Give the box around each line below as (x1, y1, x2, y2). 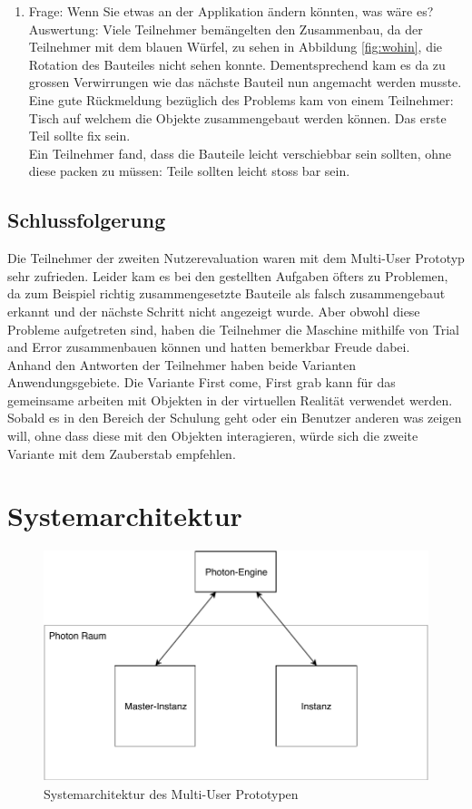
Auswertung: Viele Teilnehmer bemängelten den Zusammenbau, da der (28, 19, 423, 38)
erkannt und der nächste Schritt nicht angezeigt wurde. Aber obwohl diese (7, 301, 420, 320)
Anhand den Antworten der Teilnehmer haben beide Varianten (7, 355, 357, 374)
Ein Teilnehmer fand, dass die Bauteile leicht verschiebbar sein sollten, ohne (28, 143, 452, 162)
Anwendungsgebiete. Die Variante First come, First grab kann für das (7, 373, 396, 392)
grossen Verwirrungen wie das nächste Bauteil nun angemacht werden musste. (28, 73, 462, 92)
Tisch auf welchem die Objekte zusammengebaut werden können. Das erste (28, 108, 447, 127)
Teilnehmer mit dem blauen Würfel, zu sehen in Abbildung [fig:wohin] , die (28, 37, 443, 56)
